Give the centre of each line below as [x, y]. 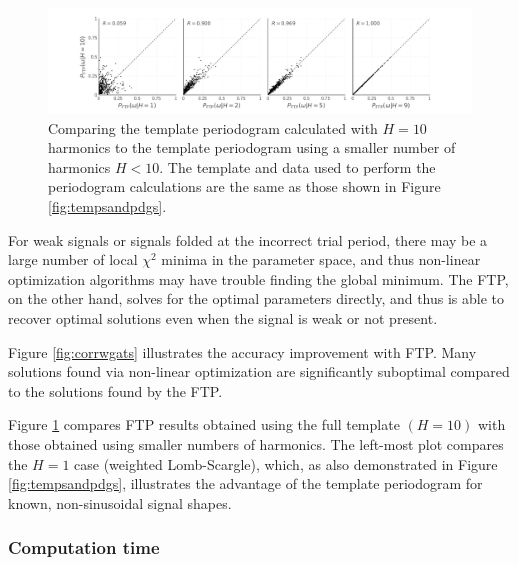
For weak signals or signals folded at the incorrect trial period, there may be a [248, 239]
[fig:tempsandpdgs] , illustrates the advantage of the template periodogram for [245, 483]
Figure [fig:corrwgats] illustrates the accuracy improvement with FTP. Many [242, 351]
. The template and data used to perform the [297, 166]
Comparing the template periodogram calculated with [213, 127]
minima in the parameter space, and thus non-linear [321, 259]
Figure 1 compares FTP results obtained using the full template [204, 424]
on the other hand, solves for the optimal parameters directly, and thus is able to [256, 298]
